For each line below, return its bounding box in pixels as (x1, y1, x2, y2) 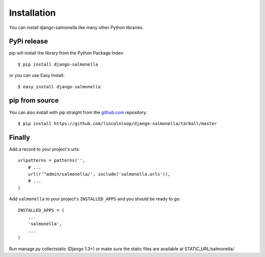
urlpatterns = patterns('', (18, 157, 85, 163)
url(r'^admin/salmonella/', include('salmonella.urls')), (27, 172, 171, 177)
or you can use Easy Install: (9, 73, 65, 78)
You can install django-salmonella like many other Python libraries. (9, 25, 144, 30)
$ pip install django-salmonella (18, 61, 98, 67)
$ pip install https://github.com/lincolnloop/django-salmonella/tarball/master (18, 121, 217, 126)
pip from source (9, 96, 59, 105)
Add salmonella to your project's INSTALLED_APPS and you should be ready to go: (9, 196, 181, 202)
